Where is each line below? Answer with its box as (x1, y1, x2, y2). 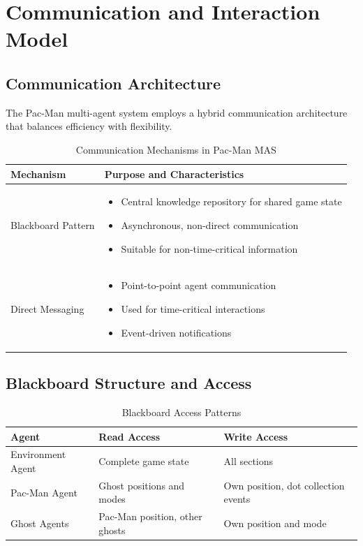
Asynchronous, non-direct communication (121, 217, 299, 232)
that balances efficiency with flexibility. (6, 119, 172, 133)
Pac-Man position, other (98, 509, 202, 524)
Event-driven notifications (121, 325, 232, 339)
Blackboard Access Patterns (121, 404, 242, 419)
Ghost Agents (10, 516, 69, 531)
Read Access (98, 429, 161, 443)
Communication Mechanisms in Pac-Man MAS (75, 142, 276, 156)
